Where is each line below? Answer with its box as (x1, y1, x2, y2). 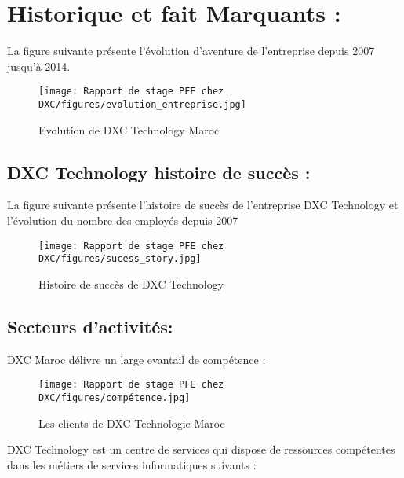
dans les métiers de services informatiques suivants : (7, 456, 257, 472)
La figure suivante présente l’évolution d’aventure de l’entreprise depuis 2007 (7, 42, 375, 59)
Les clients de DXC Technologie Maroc (38, 414, 225, 431)
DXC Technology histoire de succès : (7, 160, 311, 184)
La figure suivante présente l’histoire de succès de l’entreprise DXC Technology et (7, 197, 399, 213)
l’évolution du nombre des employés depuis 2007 (7, 212, 238, 229)
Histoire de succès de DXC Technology (38, 275, 224, 292)
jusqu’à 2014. (7, 57, 71, 74)
